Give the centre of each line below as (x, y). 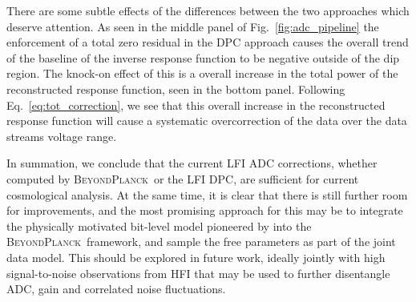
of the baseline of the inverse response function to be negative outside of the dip (203, 57)
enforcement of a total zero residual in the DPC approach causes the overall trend (208, 42)
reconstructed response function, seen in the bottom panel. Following (176, 89)
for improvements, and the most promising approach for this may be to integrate (205, 210)
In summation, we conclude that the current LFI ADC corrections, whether (192, 163)
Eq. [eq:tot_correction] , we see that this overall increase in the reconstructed (196, 105)
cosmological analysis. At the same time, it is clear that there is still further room (207, 194)
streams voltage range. (62, 136)
